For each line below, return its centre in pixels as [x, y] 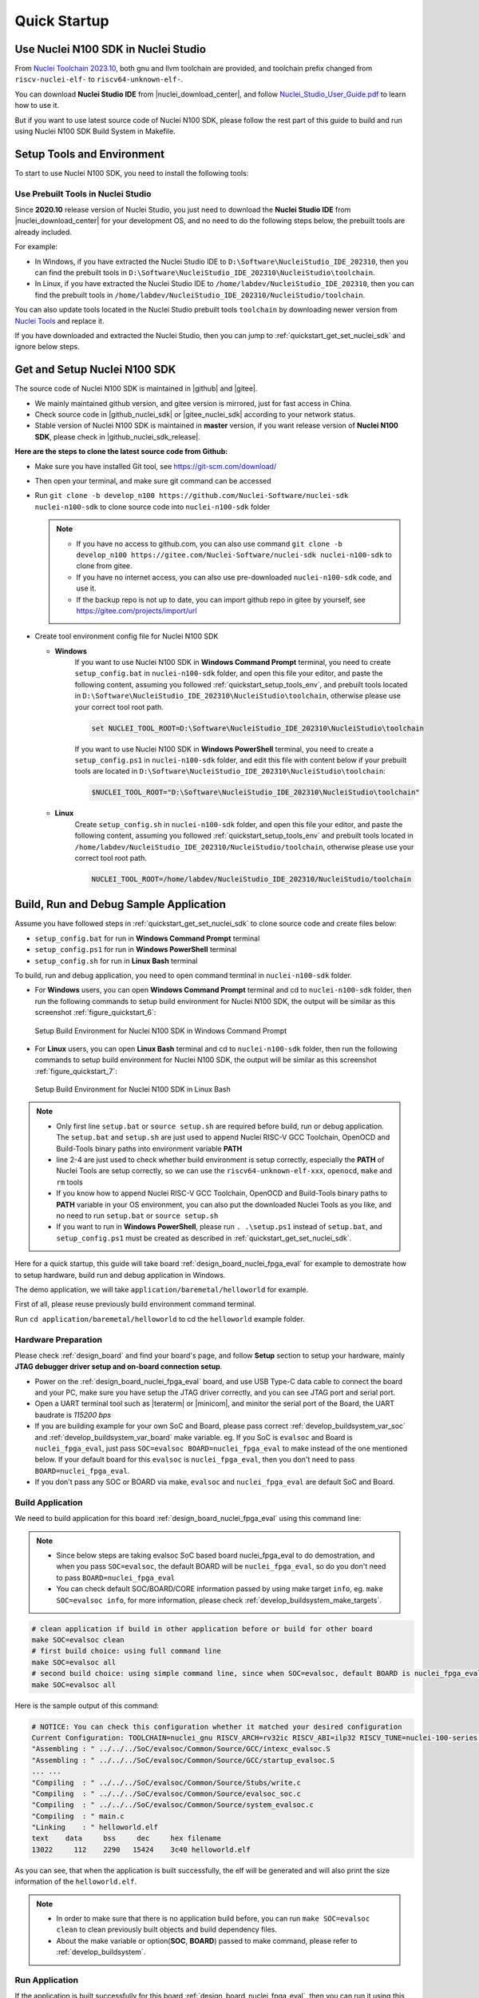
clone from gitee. [104, 566]
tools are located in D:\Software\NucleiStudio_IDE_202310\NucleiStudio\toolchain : [230, 771]
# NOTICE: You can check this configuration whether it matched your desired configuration [217, 1727]
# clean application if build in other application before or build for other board [202, 1629]
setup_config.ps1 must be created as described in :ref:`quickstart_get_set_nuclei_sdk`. [204, 1238]
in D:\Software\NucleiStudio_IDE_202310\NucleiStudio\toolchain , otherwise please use [238, 696]
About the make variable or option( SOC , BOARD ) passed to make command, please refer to [207, 1940]
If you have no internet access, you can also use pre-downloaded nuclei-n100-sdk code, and [234, 577]
